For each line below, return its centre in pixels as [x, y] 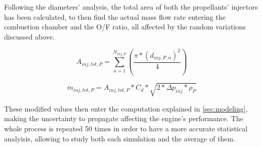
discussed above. [29, 36]
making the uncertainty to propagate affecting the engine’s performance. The [124, 118]
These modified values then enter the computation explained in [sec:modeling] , [126, 108]
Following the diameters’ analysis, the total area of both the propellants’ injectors [131, 7]
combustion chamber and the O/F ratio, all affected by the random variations [125, 27]
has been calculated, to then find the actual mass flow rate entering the [115, 16]
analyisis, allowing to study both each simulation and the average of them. [120, 138]
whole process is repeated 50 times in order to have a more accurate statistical [126, 128]
